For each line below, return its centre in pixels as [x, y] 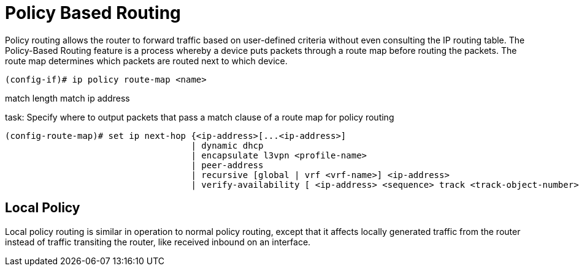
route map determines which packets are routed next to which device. [146, 61]
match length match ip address [67, 98]
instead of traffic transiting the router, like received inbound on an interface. [158, 242]
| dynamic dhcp [227, 145]
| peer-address [227, 165]
